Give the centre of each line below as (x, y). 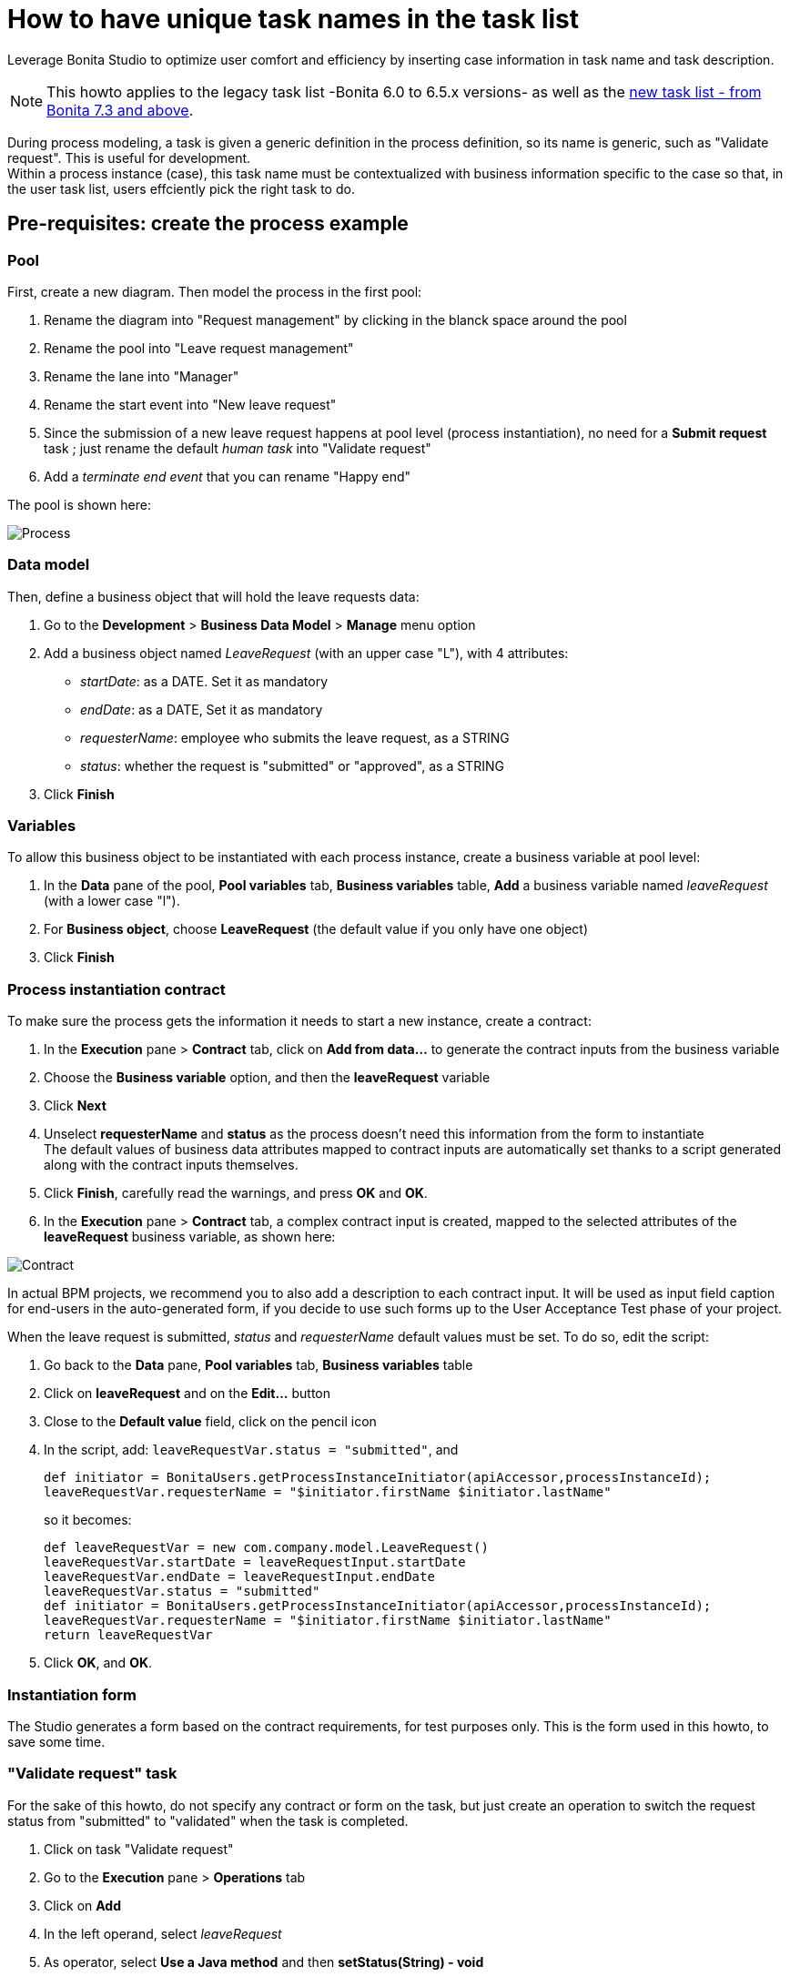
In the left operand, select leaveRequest (163, 1933)
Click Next (75, 1106)
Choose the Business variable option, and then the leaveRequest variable (267, 1078)
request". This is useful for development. (129, 157)
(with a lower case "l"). (112, 901)
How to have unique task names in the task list (294, 19)
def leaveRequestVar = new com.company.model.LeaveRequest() (266, 1548)
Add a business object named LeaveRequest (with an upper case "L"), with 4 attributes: (306, 653)
